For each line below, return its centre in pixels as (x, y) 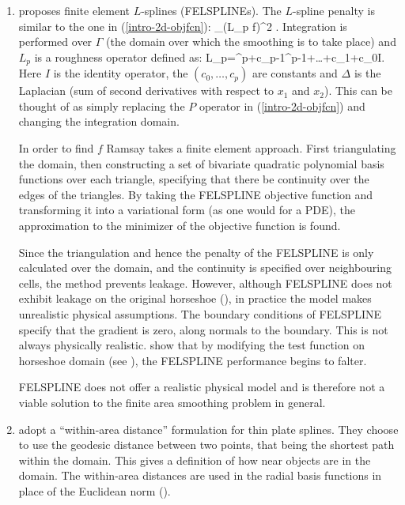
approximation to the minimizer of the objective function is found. (180, 225)
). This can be (358, 90)
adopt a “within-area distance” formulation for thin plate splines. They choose (208, 429)
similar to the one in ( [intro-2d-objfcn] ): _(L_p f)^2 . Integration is (183, 26)
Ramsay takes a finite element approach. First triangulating (251, 148)
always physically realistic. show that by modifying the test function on (191, 345)
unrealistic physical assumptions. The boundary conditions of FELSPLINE (200, 313)
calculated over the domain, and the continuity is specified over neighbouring (205, 268)
